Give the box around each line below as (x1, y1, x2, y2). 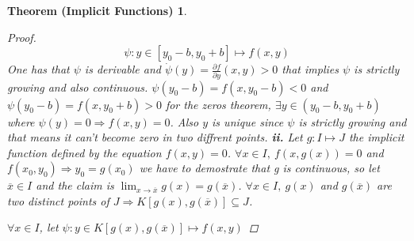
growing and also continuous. (7, 78, 148, 95)
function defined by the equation (7, 144, 162, 160)
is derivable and (84, 61, 161, 77)
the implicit (348, 129, 404, 145)
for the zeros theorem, (165, 96, 271, 112)
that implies (282, 61, 339, 77)
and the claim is (36, 177, 114, 194)
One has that (7, 61, 70, 77)
